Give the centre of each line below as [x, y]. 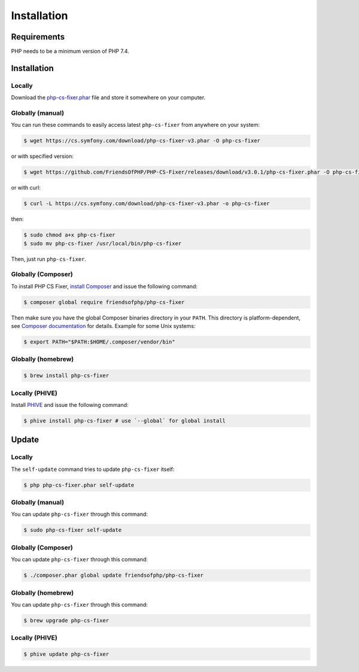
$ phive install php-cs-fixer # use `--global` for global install [125, 421]
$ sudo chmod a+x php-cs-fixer [70, 235]
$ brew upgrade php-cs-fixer [66, 620]
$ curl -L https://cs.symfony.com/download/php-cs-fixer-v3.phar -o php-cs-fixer [147, 204]
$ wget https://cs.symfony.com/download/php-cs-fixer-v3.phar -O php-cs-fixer [142, 141]
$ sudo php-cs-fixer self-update [73, 530]
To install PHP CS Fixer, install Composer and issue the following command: [104, 286]
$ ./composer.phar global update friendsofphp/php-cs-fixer [114, 575]
